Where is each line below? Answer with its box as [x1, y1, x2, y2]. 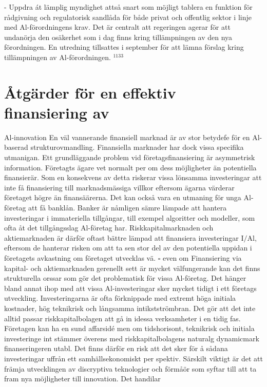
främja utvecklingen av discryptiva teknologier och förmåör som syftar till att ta [4, 363, 257, 374]
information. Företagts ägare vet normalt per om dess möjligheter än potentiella [4, 162, 257, 172]
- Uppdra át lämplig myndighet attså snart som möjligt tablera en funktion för [4, 2, 253, 12]
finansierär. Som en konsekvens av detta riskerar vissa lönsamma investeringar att [4, 172, 262, 183]
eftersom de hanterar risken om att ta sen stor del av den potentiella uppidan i [4, 242, 252, 253]
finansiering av [4, 102, 109, 123]
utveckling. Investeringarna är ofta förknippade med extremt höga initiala [4, 293, 236, 303]
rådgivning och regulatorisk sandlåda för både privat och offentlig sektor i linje [4, 11, 252, 22]
